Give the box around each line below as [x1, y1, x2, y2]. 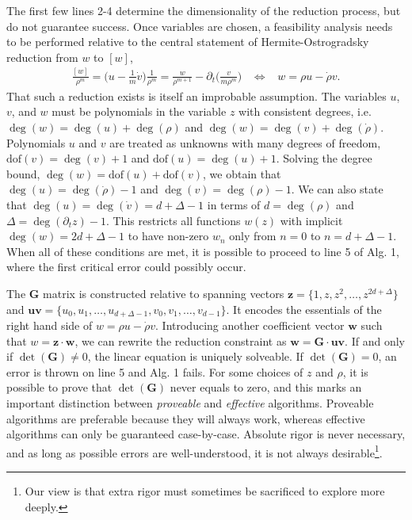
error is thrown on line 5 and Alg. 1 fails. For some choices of [6, 363, 303, 380]
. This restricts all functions [105, 212, 241, 228]
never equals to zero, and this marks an [170, 379, 362, 396]
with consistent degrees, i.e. [238, 103, 372, 120]
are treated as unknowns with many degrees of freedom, [109, 134, 381, 151]
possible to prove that [6, 379, 113, 396]
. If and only [345, 332, 405, 349]
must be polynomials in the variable [51, 103, 227, 120]
